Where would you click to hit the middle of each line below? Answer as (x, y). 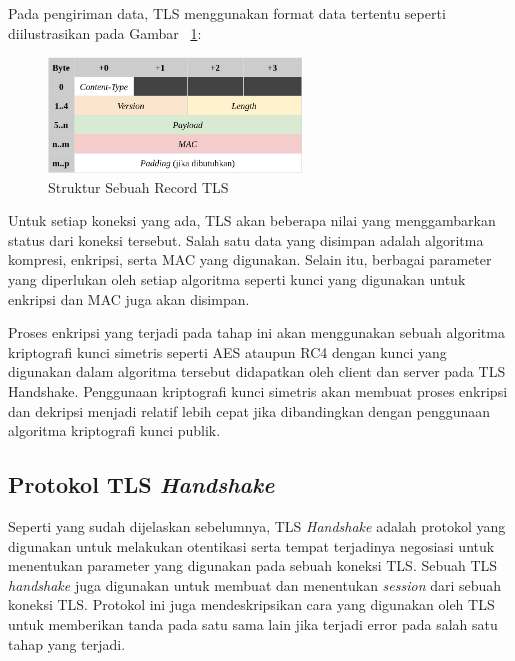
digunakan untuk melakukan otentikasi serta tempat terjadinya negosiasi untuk (251, 545)
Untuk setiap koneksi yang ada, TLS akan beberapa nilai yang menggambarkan (252, 220)
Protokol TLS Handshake (141, 484)
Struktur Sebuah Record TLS (138, 186)
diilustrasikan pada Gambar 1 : (105, 32)
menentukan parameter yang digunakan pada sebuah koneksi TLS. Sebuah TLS (253, 565)
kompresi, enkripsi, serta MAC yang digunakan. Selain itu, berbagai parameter (250, 259)
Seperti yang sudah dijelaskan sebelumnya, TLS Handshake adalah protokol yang (257, 525)
